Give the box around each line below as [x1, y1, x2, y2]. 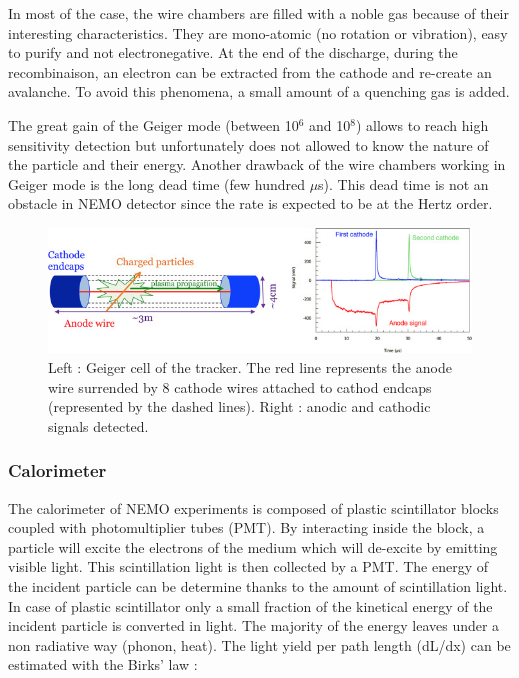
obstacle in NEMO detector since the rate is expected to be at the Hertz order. [8, 193, 493, 214]
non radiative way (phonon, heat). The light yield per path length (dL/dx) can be [8, 634, 511, 655]
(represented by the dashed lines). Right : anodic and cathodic [48, 396, 431, 417]
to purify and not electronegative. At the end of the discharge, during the [8, 42, 458, 63]
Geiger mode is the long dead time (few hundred [8, 173, 305, 194]
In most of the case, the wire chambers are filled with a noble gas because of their [8, 3, 509, 23]
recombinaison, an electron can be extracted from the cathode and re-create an [8, 61, 492, 82]
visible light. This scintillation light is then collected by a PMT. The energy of [8, 556, 489, 577]
